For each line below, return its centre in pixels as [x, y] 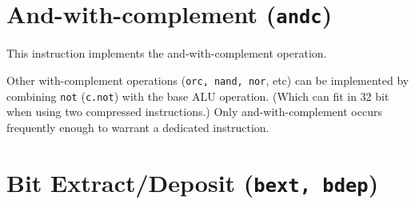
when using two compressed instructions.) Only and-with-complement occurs [194, 112]
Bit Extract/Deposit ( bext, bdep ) [193, 182]
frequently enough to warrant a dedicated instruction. [138, 127]
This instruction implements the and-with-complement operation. [167, 53]
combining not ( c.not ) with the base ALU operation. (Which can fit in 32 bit [198, 96]
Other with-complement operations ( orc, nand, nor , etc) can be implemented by [208, 80]
